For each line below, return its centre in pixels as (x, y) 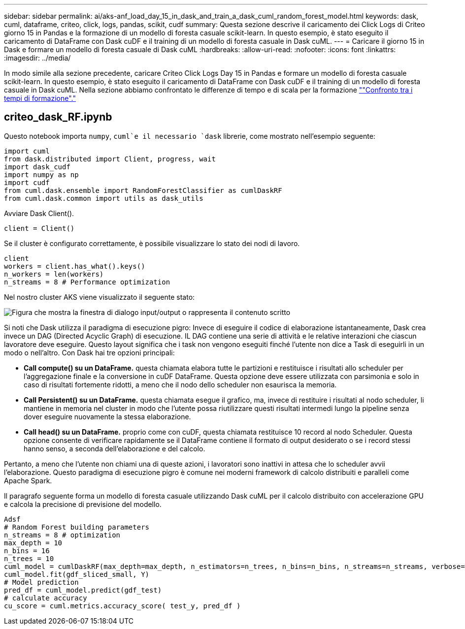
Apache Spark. (28, 480)
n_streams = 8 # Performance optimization (87, 282)
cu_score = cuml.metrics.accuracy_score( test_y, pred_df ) (122, 606)
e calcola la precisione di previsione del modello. (83, 504)
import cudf (27, 182)
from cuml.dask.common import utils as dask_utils (104, 198)
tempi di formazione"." (40, 98)
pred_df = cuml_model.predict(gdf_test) (83, 590)
